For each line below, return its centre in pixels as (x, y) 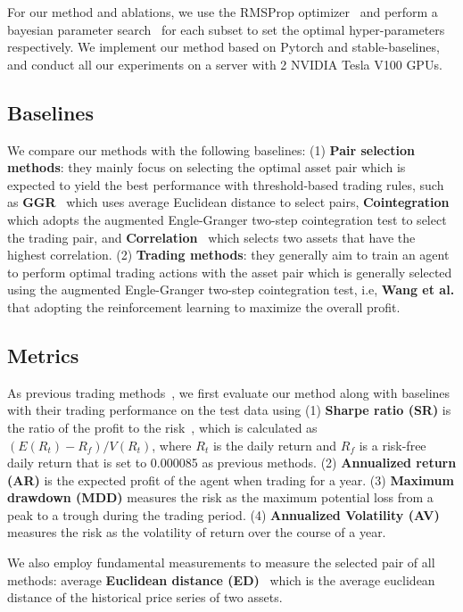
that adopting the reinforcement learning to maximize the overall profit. (204, 306)
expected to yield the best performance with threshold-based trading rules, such (226, 184)
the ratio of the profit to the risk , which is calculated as (162, 427)
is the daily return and (275, 445)
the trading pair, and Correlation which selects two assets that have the (211, 237)
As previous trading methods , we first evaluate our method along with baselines (229, 392)
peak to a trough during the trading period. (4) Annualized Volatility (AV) (223, 514)
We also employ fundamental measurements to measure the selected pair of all (221, 562)
